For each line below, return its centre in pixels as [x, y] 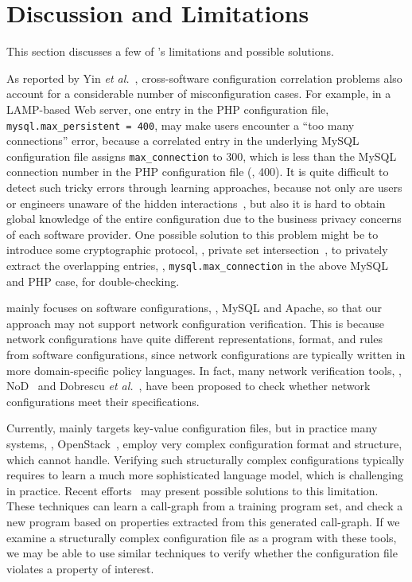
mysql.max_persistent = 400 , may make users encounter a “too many [181, 125]
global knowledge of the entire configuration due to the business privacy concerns [204, 219]
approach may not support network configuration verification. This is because [195, 323]
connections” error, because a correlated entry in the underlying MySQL [183, 141]
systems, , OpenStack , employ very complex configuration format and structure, [204, 443]
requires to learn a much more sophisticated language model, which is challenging [205, 475]
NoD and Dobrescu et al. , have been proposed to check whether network [189, 386]
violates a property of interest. [80, 568]
